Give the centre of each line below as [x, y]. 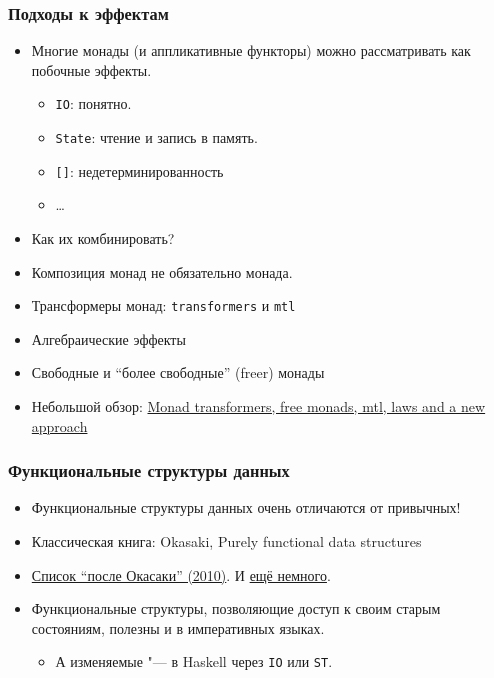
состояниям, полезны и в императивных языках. [178, 627]
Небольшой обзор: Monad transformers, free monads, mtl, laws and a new [258, 406]
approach [59, 425]
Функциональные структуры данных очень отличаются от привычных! [246, 507]
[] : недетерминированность [139, 170]
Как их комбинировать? [103, 237]
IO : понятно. [93, 103]
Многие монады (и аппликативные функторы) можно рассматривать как [251, 50]
